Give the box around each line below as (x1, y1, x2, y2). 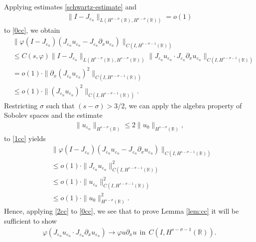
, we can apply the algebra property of (125, 100, 242, 110)
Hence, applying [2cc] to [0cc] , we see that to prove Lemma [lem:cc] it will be (4, 206, 239, 216)
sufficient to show (4, 215, 57, 226)
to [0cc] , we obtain (4, 25, 60, 35)
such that (46, 100, 75, 110)
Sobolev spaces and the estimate (4, 110, 103, 120)
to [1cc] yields (4, 133, 46, 143)
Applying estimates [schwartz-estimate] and (4, 1, 136, 11)
